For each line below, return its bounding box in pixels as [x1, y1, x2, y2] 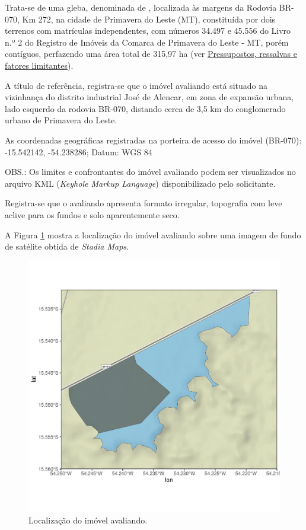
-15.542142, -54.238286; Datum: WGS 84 [5, 145, 152, 158]
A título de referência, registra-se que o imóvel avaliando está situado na [5, 79, 267, 91]
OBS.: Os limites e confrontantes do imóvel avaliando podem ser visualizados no [5, 165, 296, 178]
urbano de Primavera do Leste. [5, 114, 117, 126]
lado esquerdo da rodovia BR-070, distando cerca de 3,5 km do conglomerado [5, 102, 286, 114]
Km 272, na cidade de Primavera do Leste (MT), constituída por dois [22, 12, 276, 25]
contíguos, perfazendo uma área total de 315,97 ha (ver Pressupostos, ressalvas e [5, 47, 297, 60]
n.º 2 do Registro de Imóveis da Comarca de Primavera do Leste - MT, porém [5, 36, 289, 48]
